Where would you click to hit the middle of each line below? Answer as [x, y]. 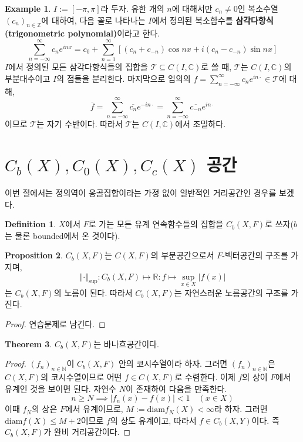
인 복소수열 [258, 8]
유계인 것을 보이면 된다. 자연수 [60, 388]
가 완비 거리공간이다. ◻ [87, 432]
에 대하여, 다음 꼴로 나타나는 [93, 20]
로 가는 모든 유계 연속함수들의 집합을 [156, 224]
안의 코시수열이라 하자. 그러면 [173, 363]
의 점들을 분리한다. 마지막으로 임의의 [124, 78]
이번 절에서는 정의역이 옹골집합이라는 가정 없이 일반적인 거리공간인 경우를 [141, 192]
